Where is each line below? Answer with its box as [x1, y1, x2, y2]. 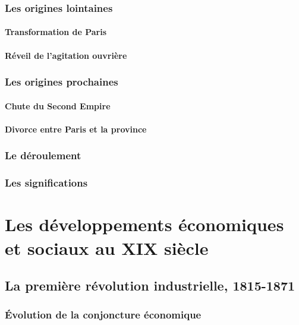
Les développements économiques [5, 212, 284, 236]
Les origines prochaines [5, 74, 118, 89]
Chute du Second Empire [5, 99, 111, 112]
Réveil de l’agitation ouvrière [5, 49, 127, 61]
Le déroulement [5, 148, 81, 163]
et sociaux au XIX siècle [5, 235, 209, 260]
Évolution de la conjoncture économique [5, 307, 202, 322]
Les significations [5, 175, 88, 190]
